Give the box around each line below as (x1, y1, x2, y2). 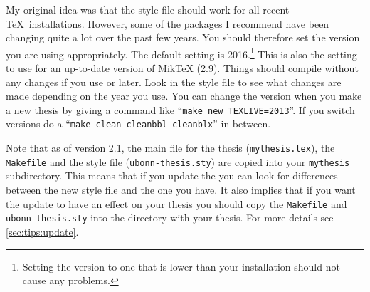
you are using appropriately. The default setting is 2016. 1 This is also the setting (6, 44, 357, 61)
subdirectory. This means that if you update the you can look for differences (6, 168, 338, 183)
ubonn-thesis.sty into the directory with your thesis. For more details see (6, 210, 334, 225)
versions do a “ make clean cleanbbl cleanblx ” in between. (6, 116, 271, 131)
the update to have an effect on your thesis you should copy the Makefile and (6, 196, 347, 211)
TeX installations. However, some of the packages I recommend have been (6, 16, 329, 31)
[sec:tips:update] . (6, 224, 79, 239)
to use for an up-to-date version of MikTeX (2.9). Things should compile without (6, 61, 359, 75)
